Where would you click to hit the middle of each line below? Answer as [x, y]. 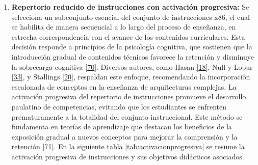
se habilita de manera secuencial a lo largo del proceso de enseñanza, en [124, 27]
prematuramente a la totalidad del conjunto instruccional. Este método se [127, 116]
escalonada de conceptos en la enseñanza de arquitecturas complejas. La [124, 86]
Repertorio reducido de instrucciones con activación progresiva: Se [130, 7]
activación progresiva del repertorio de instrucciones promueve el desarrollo [129, 97]
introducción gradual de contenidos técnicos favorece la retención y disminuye [133, 56]
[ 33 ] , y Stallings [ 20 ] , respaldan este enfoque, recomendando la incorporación [131, 77]
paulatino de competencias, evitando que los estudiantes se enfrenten [119, 106]
